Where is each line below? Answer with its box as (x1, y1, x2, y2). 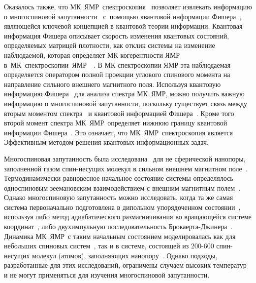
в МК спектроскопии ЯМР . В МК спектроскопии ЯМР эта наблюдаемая (4, 59, 231, 70)
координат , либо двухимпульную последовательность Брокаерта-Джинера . (4, 221, 233, 232)
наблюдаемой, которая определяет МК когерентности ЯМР (4, 49, 180, 60)
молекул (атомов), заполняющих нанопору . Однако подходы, (32, 250, 218, 260)
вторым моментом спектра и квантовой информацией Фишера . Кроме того (4, 108, 234, 118)
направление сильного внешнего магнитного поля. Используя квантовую (4, 79, 221, 89)
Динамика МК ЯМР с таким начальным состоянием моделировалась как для (4, 231, 236, 241)
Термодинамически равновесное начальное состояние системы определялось (4, 173, 233, 183)
